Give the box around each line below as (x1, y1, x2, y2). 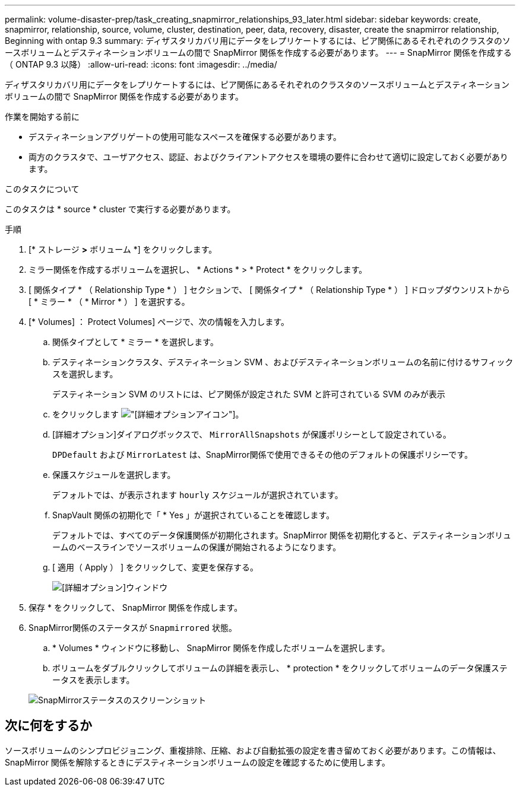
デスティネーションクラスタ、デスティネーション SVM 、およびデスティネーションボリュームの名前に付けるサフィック (52, 357, 513, 367)
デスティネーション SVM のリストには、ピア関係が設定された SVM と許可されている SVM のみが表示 (52, 389, 445, 399)
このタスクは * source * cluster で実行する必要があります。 (5, 204, 236, 214)
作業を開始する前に (5, 111, 80, 122)
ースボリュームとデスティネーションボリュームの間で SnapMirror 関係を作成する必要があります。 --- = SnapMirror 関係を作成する (5, 47, 512, 58)
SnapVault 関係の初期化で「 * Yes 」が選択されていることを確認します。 (52, 510, 335, 520)
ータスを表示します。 (52, 675, 135, 685)
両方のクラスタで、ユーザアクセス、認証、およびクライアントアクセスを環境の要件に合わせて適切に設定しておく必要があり (28, 152, 509, 162)
